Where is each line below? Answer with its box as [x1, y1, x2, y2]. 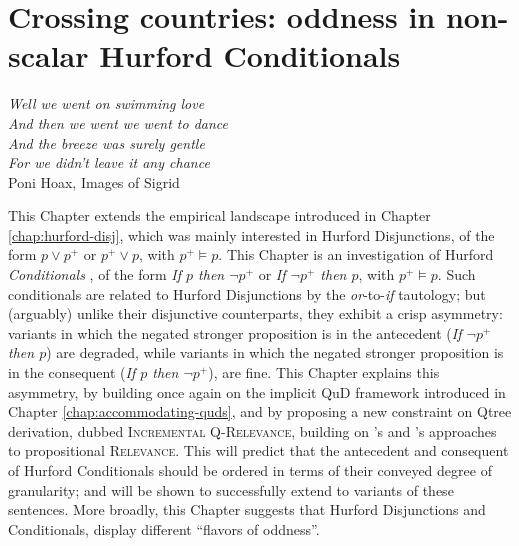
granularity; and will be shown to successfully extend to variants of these [8, 479, 454, 500]
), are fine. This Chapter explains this [208, 362, 440, 383]
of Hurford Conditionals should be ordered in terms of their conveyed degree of [8, 460, 492, 480]
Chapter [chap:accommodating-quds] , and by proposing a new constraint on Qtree [8, 401, 512, 422]
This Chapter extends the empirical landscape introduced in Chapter [8, 205, 431, 226]
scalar [8, 35, 89, 76]
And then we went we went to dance [8, 112, 229, 133]
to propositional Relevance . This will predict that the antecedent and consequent [8, 440, 509, 461]
